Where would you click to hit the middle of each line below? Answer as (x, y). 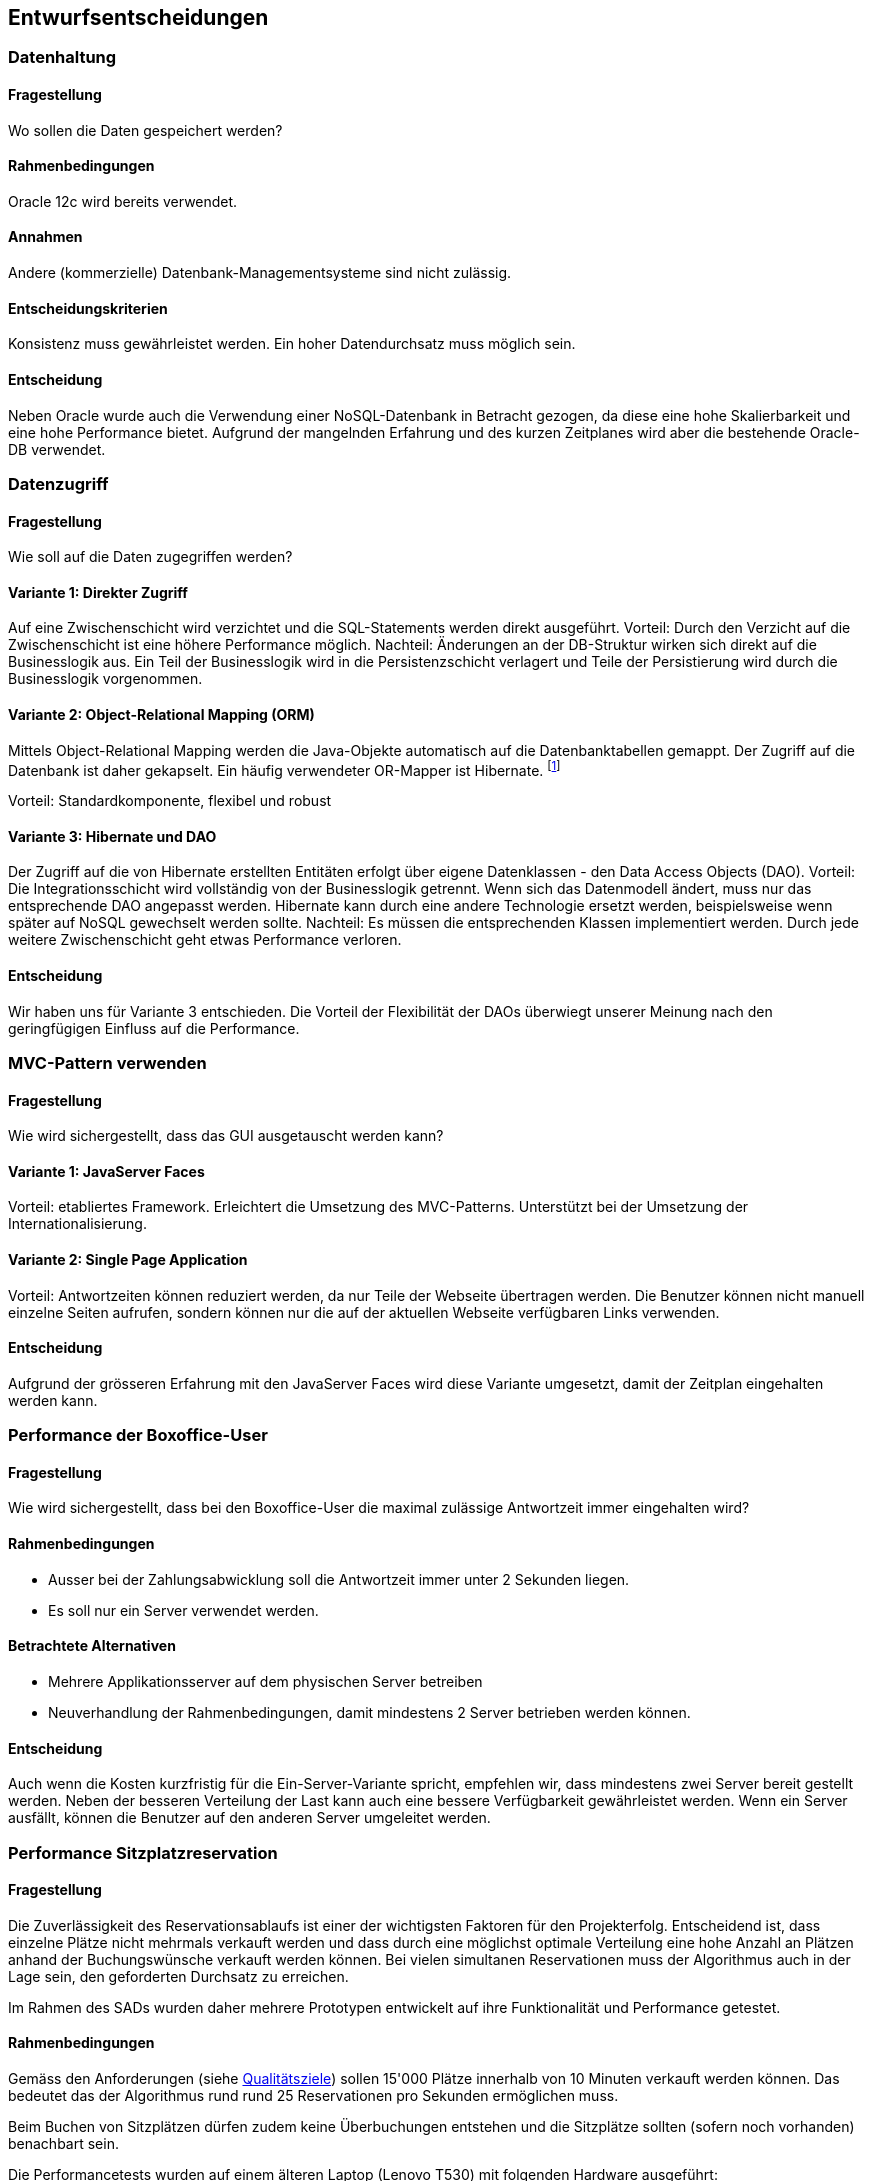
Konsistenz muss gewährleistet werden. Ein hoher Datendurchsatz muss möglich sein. (292, 344)
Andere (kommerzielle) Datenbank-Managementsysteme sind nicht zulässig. (260, 273)
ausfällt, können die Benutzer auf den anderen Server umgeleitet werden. (249, 1818)
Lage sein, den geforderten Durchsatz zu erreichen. (178, 1976)
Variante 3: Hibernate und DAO (112, 836)
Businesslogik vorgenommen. (105, 679)
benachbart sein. (63, 2143)
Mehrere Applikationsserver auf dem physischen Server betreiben (265, 1681)
